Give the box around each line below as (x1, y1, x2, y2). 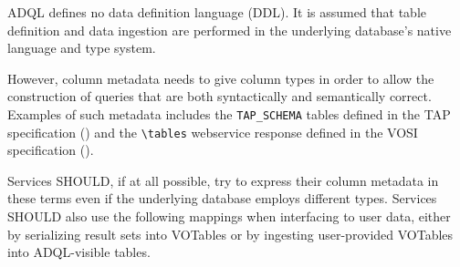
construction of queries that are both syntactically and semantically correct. (7, 87, 432, 106)
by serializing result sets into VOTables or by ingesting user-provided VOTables (7, 224, 454, 243)
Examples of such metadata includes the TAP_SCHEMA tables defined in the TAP (7, 104, 451, 123)
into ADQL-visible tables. (7, 242, 151, 262)
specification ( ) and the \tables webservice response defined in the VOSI (7, 122, 418, 141)
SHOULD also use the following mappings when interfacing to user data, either (7, 207, 451, 226)
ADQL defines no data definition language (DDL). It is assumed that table (7, 3, 427, 21)
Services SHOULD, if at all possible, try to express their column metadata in (7, 170, 439, 190)
